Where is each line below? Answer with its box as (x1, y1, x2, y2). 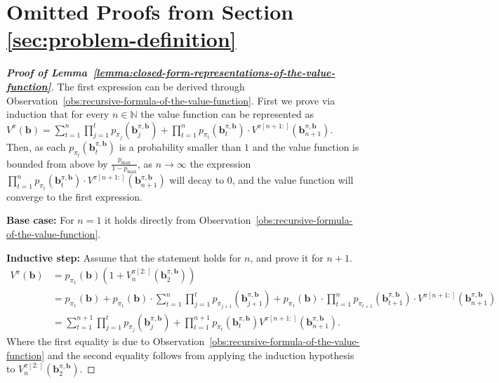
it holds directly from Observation (105, 213, 251, 227)
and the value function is (252, 140, 359, 154)
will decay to (169, 173, 225, 187)
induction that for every (6, 107, 109, 121)
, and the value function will (232, 173, 354, 187)
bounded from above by (6, 156, 108, 170)
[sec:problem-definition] (6, 25, 237, 53)
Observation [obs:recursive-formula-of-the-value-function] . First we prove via (6, 93, 335, 107)
